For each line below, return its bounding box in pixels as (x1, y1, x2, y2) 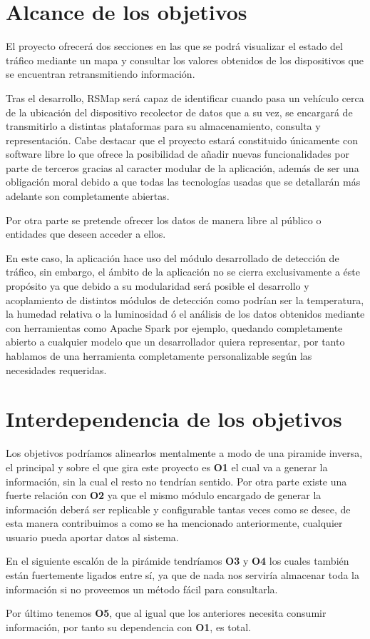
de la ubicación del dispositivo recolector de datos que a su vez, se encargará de (6, 104, 353, 119)
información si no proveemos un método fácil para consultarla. (6, 581, 278, 596)
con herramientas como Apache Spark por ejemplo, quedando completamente (6, 320, 343, 335)
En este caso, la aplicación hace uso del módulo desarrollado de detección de (6, 250, 339, 265)
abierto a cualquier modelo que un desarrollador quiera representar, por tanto (6, 334, 345, 349)
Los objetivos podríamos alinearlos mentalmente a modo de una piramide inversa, (6, 446, 363, 461)
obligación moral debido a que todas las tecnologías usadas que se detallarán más (6, 174, 361, 189)
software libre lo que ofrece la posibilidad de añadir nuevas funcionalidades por (6, 146, 349, 161)
